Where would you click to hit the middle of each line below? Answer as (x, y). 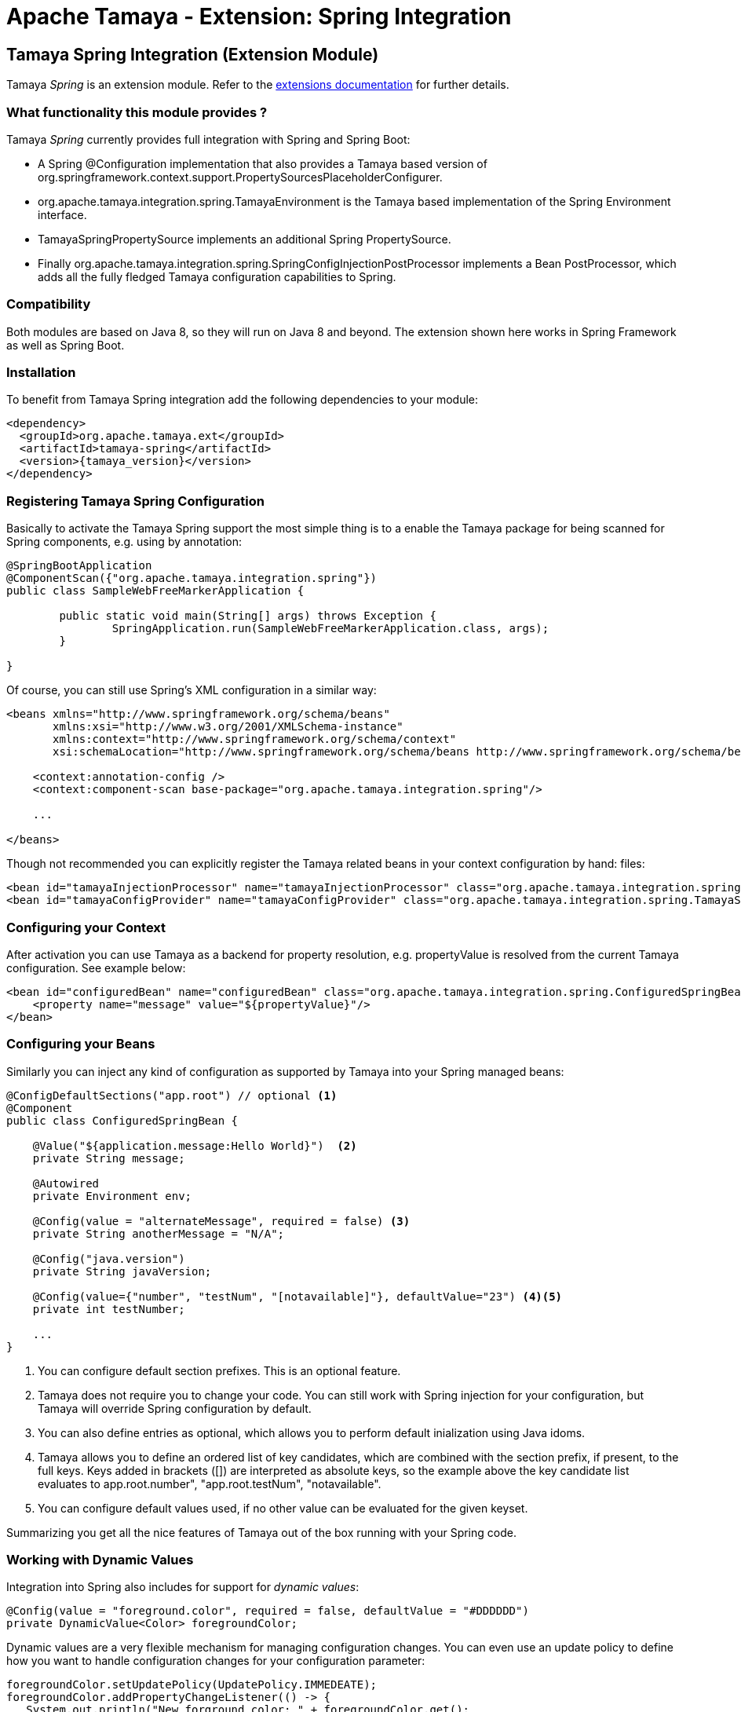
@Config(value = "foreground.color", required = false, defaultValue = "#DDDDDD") (268, 1611)
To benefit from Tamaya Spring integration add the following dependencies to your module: (243, 400)
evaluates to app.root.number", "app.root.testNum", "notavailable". (210, 1483)
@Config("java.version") (109, 1258)
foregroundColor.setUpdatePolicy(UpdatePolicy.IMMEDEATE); (192, 1685)
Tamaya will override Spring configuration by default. (175, 1408)
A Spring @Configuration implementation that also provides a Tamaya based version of (263, 163)
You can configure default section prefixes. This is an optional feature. (219, 1370)
